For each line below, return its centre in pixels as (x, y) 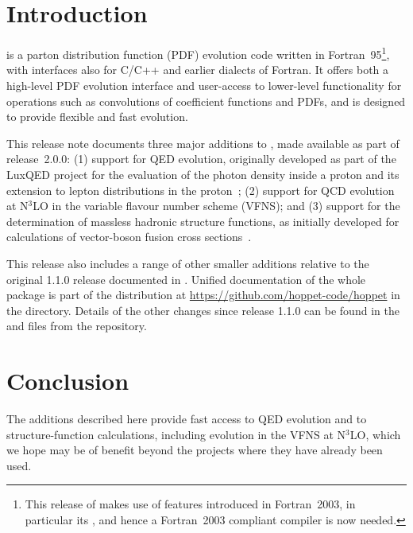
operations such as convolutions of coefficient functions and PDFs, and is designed (206, 101)
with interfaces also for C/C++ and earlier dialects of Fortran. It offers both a (198, 70)
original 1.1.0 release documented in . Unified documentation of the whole (186, 279)
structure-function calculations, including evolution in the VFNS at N (176, 434)
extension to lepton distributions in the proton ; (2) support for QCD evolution (201, 190)
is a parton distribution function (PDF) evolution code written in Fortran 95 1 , (198, 53)
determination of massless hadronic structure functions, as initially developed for (203, 221)
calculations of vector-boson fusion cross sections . (129, 237)
